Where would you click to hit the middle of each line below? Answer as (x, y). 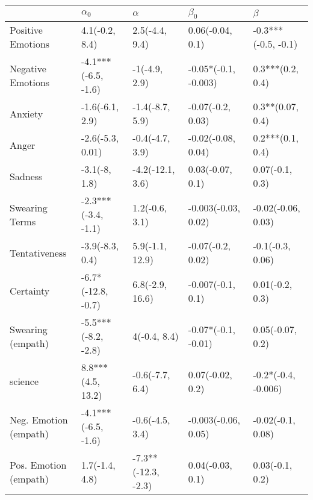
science (24, 381)
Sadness (26, 176)
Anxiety (26, 113)
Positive (26, 30)
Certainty (30, 291)
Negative (28, 68)
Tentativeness (38, 252)
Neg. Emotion (39, 419)
